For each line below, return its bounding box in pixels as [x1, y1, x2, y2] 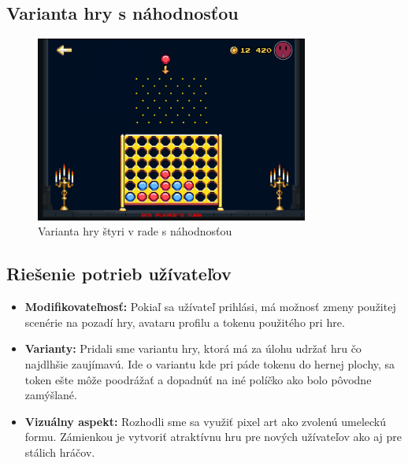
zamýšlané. [24, 387, 77, 403]
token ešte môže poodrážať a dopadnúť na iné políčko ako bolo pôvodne [24, 371, 372, 387]
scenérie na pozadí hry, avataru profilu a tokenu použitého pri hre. [24, 313, 345, 330]
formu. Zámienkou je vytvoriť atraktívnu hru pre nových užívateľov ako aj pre [24, 428, 402, 445]
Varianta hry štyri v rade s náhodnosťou [38, 223, 232, 239]
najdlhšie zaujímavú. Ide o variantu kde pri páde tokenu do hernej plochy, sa [24, 355, 395, 372]
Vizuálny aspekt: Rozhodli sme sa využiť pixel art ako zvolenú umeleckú [24, 413, 386, 429]
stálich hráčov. [24, 443, 95, 460]
